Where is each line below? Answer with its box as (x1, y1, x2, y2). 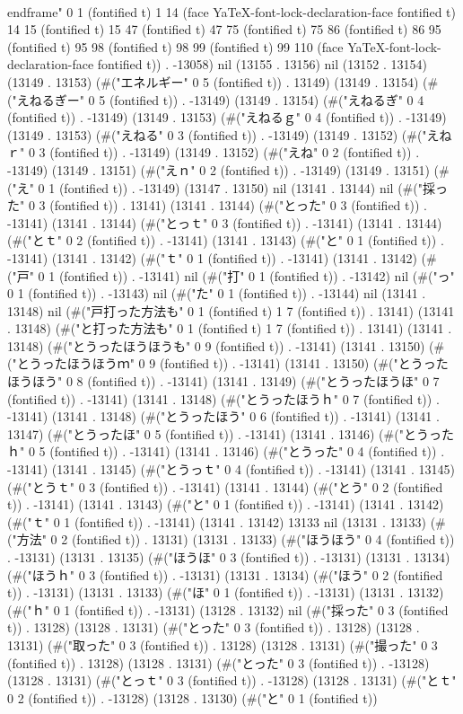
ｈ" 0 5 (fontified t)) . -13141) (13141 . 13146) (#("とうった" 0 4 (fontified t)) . (7, 442, 445, 461)
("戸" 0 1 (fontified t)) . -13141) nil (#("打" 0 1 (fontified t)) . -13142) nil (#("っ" (7, 266, 455, 285)
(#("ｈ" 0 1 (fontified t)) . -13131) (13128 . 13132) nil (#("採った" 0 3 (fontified (7, 600, 449, 619)
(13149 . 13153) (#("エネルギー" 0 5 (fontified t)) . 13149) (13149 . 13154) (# (7, 72, 439, 91)
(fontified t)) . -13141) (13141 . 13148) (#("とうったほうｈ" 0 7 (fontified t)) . (7, 389, 440, 408)
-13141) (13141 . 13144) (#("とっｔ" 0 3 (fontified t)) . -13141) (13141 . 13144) (7, 213, 442, 232)
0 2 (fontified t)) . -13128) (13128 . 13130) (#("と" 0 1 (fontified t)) (7, 688, 378, 707)
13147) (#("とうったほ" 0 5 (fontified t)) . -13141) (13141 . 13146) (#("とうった (7, 424, 454, 443)
